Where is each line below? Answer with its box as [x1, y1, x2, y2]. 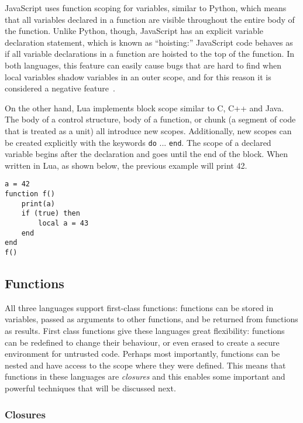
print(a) [21, 199, 55, 208]
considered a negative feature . [5, 82, 115, 94]
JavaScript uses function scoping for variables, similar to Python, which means [5, 2, 287, 13]
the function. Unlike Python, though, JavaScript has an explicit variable [5, 25, 264, 37]
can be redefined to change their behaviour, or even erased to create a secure [5, 336, 280, 348]
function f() [5, 190, 55, 199]
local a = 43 [38, 219, 89, 227]
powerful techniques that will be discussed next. [5, 381, 176, 394]
